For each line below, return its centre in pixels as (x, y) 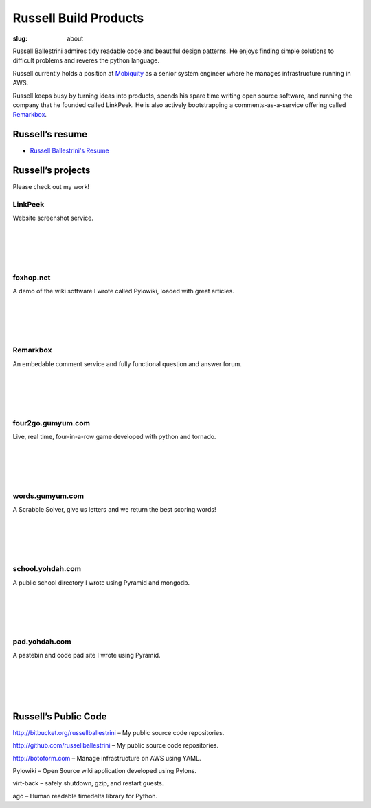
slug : (20, 38)
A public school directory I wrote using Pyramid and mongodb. (101, 582)
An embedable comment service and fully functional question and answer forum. (127, 363)
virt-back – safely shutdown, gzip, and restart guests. (88, 783)
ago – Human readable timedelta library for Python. (85, 796)
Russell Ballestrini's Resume (69, 150)
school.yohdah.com (47, 569)
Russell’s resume (50, 134)
